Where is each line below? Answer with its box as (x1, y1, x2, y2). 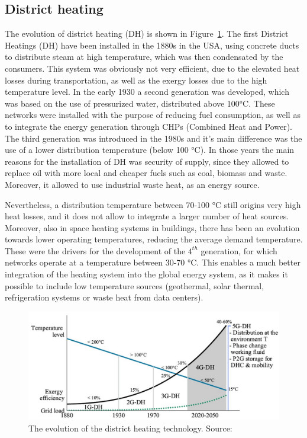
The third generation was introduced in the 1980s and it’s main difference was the (5, 132, 302, 144)
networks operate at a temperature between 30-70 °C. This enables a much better (5, 256, 300, 268)
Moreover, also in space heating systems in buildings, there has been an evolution (5, 221, 300, 234)
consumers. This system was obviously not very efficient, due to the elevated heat (5, 62, 300, 74)
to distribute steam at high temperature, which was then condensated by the (5, 50, 283, 63)
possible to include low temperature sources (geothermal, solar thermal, (5, 279, 264, 292)
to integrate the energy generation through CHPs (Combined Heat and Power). (5, 120, 292, 132)
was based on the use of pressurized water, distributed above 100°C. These (5, 97, 275, 109)
